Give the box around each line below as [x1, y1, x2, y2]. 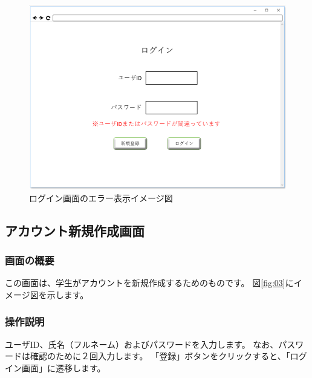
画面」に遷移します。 [21, 361, 106, 374]
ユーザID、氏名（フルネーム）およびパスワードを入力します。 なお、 [5, 337, 279, 350]
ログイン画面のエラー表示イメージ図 [29, 191, 173, 204]
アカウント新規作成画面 [5, 221, 145, 240]
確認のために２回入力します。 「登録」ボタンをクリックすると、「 [30, 350, 290, 362]
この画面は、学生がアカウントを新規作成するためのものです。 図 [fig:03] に [5, 276, 294, 289]
